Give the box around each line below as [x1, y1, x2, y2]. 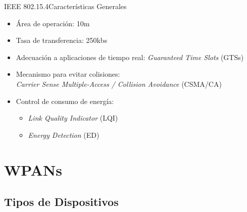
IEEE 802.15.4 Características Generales [4, 1, 127, 11]
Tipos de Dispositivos [4, 194, 119, 209]
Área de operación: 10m [16, 18, 90, 28]
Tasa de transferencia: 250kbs [16, 35, 108, 45]
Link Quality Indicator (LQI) [28, 113, 118, 123]
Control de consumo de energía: [16, 95, 114, 106]
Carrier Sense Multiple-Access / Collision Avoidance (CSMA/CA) [16, 78, 222, 89]
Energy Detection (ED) [28, 129, 100, 140]
